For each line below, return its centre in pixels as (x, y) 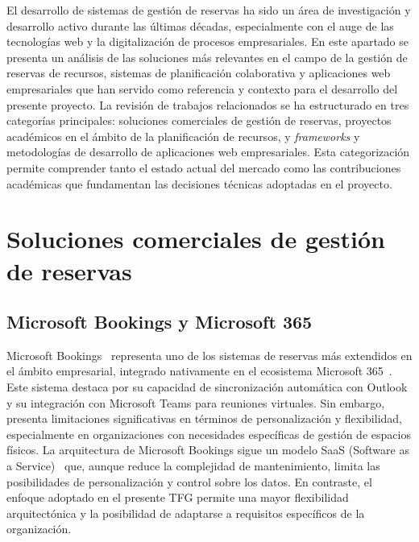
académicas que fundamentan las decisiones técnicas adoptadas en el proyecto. (199, 183)
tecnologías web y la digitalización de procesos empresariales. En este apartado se (207, 41)
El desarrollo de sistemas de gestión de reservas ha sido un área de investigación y (209, 10)
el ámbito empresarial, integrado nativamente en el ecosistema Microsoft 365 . (199, 371)
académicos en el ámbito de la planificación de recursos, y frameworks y (183, 136)
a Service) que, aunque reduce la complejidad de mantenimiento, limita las (193, 466)
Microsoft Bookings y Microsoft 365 (160, 322)
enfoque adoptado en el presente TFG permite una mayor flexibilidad (178, 497)
